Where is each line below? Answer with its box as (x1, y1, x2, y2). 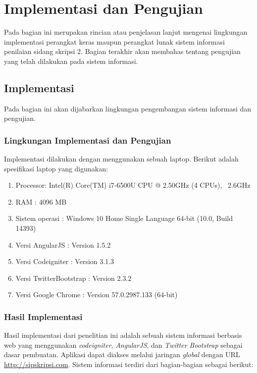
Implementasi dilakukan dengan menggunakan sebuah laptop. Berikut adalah (4, 154, 239, 164)
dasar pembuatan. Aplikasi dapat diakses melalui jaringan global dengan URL (4, 349, 240, 360)
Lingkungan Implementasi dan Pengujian (4, 134, 171, 146)
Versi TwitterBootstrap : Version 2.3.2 (15, 272, 132, 283)
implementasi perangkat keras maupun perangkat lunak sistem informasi (4, 36, 225, 47)
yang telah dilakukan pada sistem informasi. (4, 55, 138, 66)
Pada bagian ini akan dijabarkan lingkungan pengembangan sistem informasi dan (4, 103, 252, 113)
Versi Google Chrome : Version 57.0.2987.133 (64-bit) (15, 289, 178, 300)
